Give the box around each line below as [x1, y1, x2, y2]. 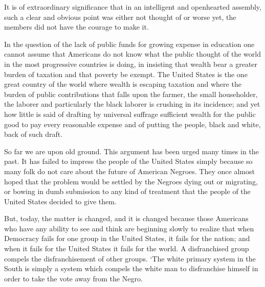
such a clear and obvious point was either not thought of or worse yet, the [4, 11, 236, 22]
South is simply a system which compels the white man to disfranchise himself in [4, 263, 258, 274]
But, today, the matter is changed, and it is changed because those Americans [4, 213, 249, 224]
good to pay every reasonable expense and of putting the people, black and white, [4, 118, 261, 129]
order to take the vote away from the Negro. [4, 273, 143, 283]
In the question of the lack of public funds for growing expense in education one [4, 38, 255, 49]
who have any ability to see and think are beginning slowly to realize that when [4, 223, 254, 233]
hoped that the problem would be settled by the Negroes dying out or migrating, [4, 176, 258, 186]
